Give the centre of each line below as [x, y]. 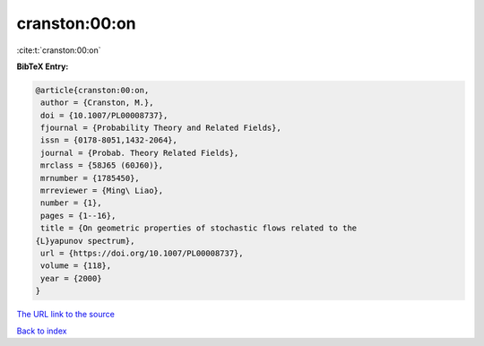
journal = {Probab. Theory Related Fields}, [140, 153]
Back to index [42, 331]
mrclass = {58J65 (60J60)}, [102, 165]
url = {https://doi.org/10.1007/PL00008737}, [142, 253]
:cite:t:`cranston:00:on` [59, 50]
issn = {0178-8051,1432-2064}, [109, 140]
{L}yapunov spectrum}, [85, 241]
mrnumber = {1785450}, [91, 178]
